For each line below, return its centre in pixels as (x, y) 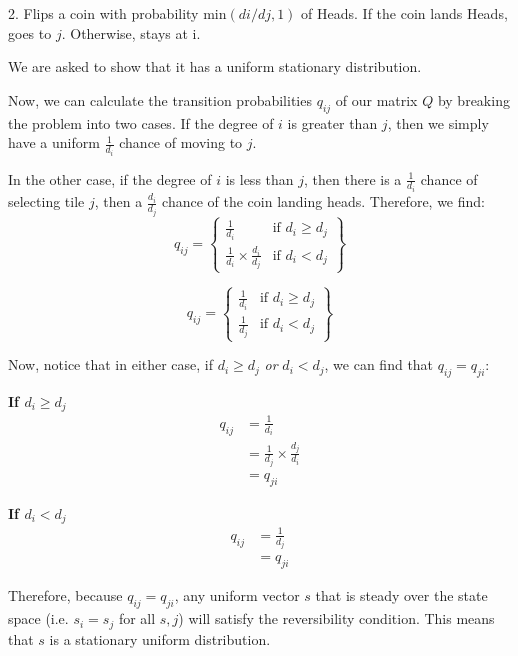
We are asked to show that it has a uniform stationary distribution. (215, 66)
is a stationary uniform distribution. (160, 638)
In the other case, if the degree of (110, 178)
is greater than (332, 122)
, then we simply (438, 122)
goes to (30, 32)
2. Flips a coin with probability (103, 13)
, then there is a (353, 178)
